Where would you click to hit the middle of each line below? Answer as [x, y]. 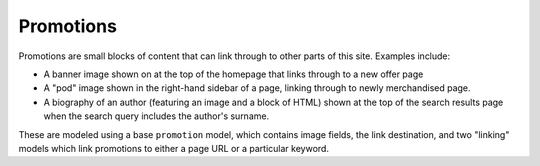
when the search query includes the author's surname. [156, 116]
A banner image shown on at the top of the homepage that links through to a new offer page [233, 74]
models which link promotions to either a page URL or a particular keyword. [174, 148]
